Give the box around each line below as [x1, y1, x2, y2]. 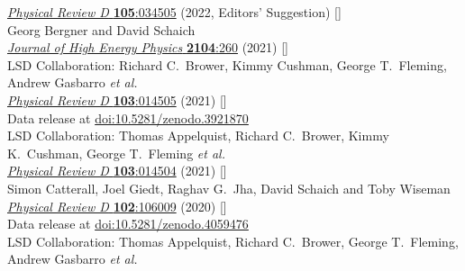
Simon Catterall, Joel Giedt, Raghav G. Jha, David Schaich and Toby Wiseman [7, 178, 451, 197]
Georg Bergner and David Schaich [7, 20, 196, 39]
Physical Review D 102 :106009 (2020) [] [7, 196, 227, 215]
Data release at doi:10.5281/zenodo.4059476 [7, 214, 249, 233]
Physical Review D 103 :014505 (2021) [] [7, 90, 227, 109]
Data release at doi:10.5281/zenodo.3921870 [7, 108, 249, 127]
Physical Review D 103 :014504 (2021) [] [7, 161, 227, 180]
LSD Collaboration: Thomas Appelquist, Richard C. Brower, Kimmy [7, 126, 389, 145]
